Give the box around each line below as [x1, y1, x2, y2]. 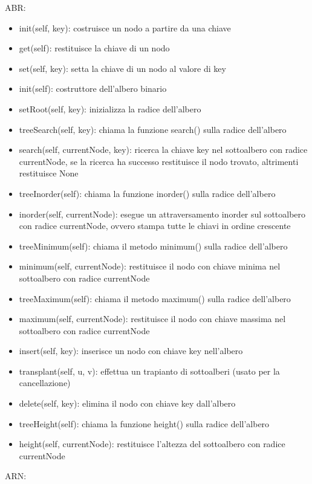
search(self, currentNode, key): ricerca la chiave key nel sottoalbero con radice [19, 143, 308, 156]
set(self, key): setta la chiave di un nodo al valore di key [19, 62, 226, 74]
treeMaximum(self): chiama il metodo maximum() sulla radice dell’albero [19, 292, 291, 305]
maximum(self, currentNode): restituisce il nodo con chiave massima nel [19, 312, 286, 325]
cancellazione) [19, 376, 71, 389]
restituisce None [19, 167, 79, 179]
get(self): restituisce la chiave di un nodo [19, 42, 170, 54]
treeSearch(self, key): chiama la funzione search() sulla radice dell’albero [19, 123, 287, 135]
